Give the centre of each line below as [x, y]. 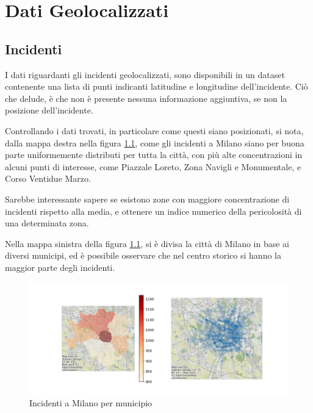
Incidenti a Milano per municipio [91, 402]
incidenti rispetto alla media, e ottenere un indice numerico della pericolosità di [153, 211]
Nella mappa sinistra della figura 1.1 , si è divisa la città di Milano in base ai [147, 243]
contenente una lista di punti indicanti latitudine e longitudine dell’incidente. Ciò [156, 86]
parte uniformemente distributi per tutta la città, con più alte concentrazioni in [154, 155]
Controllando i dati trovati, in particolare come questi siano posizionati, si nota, [154, 130]
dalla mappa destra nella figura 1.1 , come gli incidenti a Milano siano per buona [155, 142]
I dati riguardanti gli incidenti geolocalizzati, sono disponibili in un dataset [145, 74]
